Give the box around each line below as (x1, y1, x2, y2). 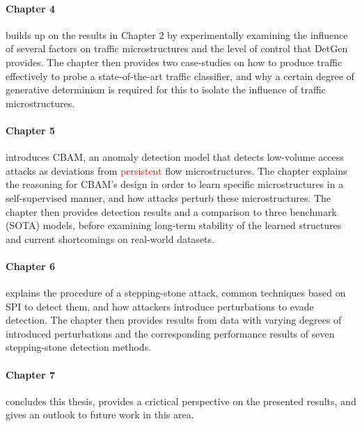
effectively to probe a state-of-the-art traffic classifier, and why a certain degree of (6, 68, 354, 83)
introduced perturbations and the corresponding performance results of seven (6, 326, 335, 340)
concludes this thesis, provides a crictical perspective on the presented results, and (6, 393, 356, 408)
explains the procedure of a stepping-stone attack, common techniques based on (6, 285, 346, 300)
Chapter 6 (6, 258, 56, 273)
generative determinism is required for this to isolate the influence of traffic (6, 82, 326, 97)
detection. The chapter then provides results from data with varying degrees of (6, 313, 342, 327)
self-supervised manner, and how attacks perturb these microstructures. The (6, 190, 331, 205)
